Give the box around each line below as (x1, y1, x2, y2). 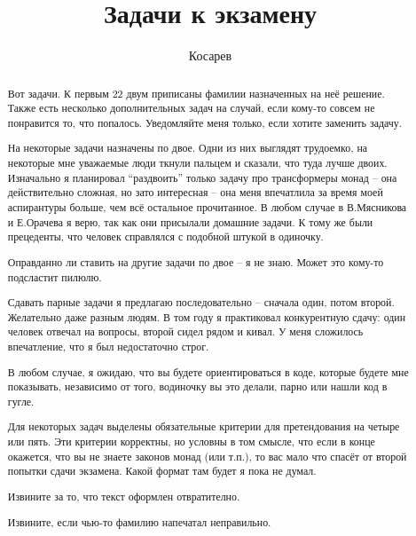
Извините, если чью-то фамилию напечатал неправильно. (7, 514, 271, 529)
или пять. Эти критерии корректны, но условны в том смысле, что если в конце (7, 434, 375, 449)
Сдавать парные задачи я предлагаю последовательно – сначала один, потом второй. (7, 295, 395, 310)
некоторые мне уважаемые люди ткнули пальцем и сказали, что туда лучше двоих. (7, 155, 388, 170)
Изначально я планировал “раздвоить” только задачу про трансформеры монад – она (7, 169, 397, 185)
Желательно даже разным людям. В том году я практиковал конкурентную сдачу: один (7, 309, 406, 324)
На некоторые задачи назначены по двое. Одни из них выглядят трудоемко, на (7, 140, 368, 155)
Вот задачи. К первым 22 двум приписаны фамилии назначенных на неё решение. (7, 85, 385, 100)
